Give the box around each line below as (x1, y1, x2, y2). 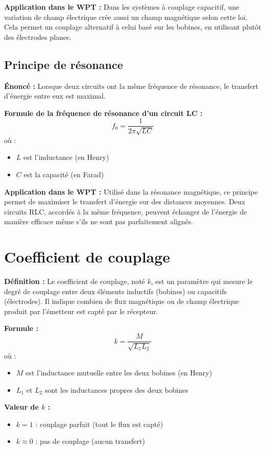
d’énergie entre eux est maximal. (4, 90, 106, 101)
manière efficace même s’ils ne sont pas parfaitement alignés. (4, 216, 194, 227)
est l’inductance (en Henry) (23, 152, 109, 162)
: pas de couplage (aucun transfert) (35, 436, 145, 446)
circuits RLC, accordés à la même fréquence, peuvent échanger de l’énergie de (4, 206, 247, 217)
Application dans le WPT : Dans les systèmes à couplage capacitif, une (4, 2, 239, 12)
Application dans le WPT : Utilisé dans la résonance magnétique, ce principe (4, 186, 258, 197)
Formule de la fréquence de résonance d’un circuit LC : (4, 107, 203, 118)
